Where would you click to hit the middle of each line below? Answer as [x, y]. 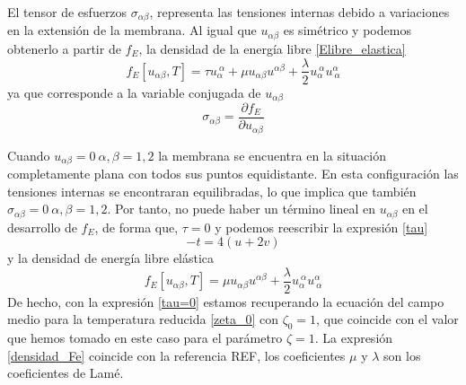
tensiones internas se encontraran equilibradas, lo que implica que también [212, 191]
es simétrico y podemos [347, 30]
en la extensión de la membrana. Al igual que [132, 30]
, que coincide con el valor [387, 319]
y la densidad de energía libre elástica [111, 258]
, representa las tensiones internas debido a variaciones [299, 12]
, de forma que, [136, 227]
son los [402, 355]
